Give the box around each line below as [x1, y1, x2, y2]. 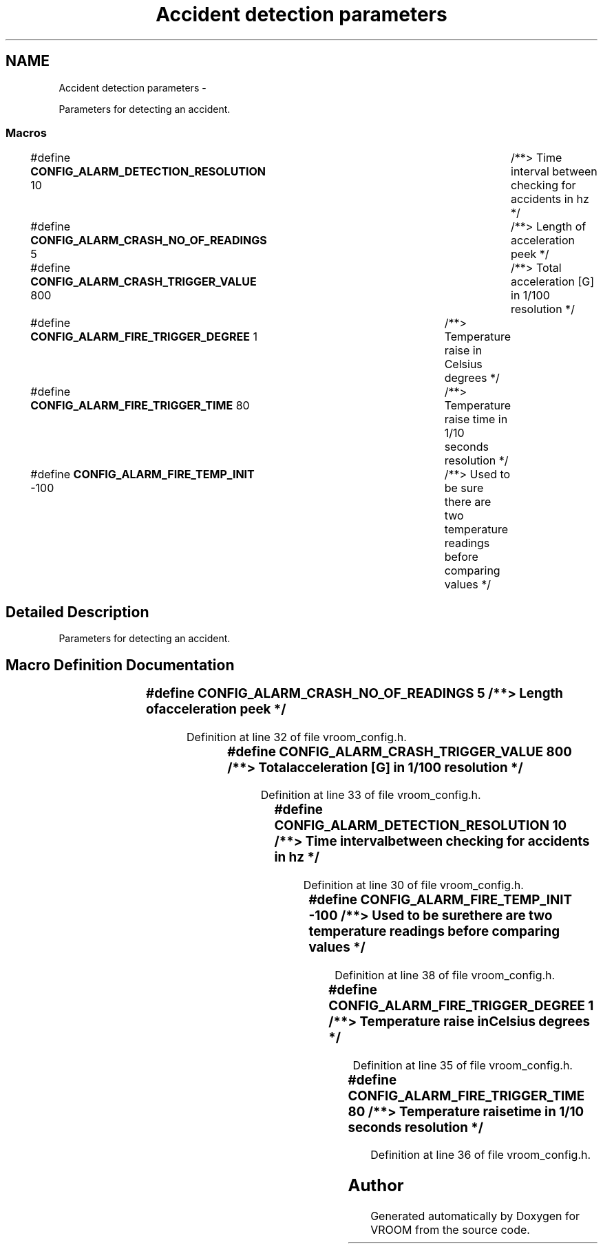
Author [348, 1175, 404, 1196]
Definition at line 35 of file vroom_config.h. [352, 1058, 573, 1072]
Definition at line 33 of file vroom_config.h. [260, 788, 481, 802]
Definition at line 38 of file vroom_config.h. [335, 968, 556, 982]
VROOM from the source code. [370, 1223, 530, 1237]
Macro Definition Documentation [6, 656, 235, 674]
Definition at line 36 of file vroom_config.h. [370, 1148, 591, 1162]
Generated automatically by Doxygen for [370, 1209, 580, 1224]
